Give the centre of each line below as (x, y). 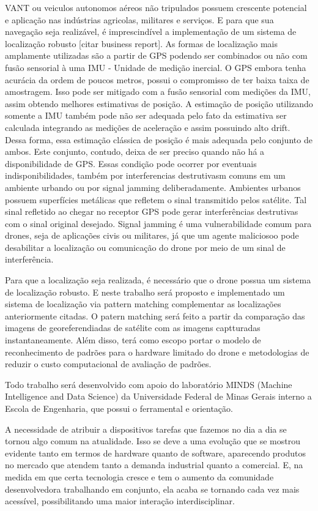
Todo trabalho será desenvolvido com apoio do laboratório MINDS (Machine (149, 384)
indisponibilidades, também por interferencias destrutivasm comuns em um (145, 175)
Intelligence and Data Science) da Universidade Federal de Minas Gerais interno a (158, 396)
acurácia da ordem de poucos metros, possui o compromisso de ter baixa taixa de (157, 79)
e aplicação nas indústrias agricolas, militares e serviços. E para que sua (139, 19)
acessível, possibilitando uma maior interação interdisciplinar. (120, 501)
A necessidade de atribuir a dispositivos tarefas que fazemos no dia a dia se (146, 429)
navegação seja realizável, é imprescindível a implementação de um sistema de (151, 32)
